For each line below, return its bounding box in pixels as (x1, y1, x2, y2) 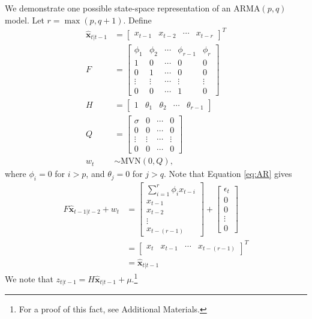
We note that (5, 272, 53, 285)
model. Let (5, 13, 44, 26)
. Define (123, 13, 152, 26)
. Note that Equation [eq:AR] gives (163, 167, 292, 180)
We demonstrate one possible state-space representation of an (5, 2, 231, 14)
